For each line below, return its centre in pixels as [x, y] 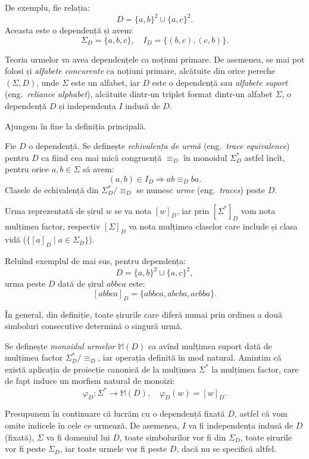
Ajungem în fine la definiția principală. [76, 125]
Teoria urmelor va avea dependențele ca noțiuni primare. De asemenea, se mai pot [155, 59]
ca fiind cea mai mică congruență [102, 157]
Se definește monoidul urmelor [60, 345]
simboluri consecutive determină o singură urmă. [94, 326]
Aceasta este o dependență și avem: [69, 30]
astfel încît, [265, 157]
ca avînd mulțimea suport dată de [210, 345]
